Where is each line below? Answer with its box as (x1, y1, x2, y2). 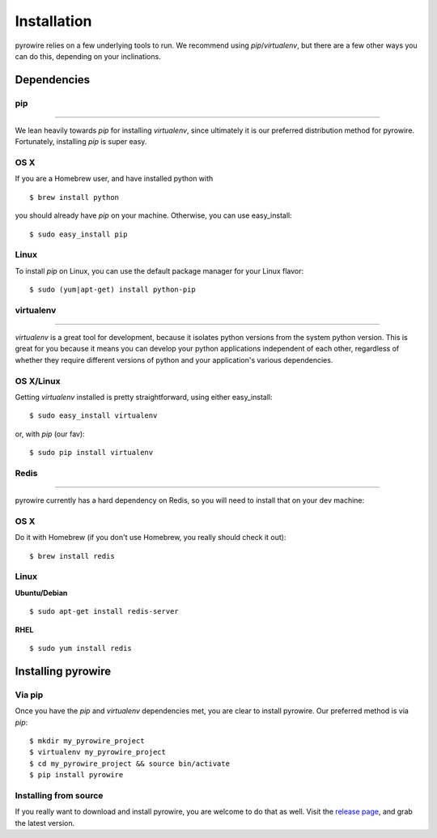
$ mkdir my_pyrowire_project (29, 736, 145, 745)
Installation (15, 12, 92, 30)
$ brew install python (29, 193, 120, 202)
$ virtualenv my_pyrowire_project (29, 747, 166, 757)
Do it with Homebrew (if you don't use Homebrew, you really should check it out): (15, 533, 286, 542)
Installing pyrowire (15, 664, 112, 678)
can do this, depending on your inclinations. (15, 51, 161, 61)
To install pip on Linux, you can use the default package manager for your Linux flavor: (15, 266, 304, 275)
